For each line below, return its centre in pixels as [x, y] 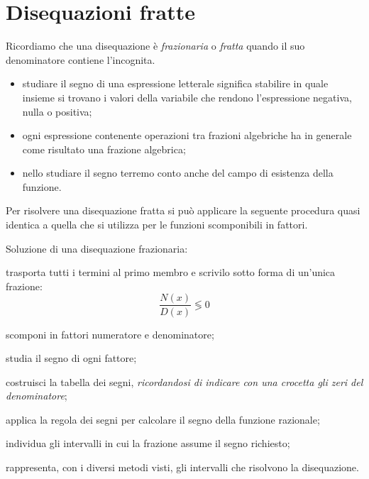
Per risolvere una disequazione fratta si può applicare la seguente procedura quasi [183, 210]
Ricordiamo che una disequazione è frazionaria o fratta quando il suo [155, 46]
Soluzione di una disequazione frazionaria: [97, 248]
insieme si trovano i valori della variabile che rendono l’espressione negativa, [187, 97]
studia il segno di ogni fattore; [71, 358]
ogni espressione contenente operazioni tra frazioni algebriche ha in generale [187, 135]
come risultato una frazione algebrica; [104, 149]
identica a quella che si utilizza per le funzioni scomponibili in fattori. [157, 225]
